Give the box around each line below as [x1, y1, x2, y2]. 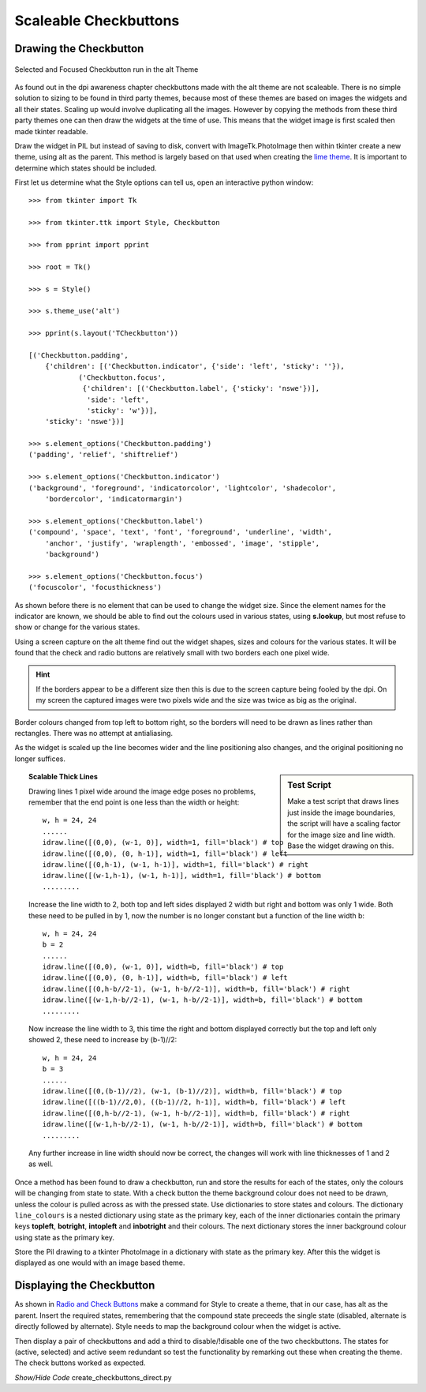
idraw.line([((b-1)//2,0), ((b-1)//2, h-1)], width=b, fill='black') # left [42, 1097, 346, 1107]
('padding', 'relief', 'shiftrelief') [28, 450, 179, 460]
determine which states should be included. [14, 163, 157, 173]
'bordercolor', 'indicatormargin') [44, 494, 183, 504]
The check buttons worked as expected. [14, 1358, 146, 1368]
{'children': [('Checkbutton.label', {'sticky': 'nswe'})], [82, 384, 320, 393]
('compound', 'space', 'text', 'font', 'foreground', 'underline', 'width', [28, 527, 333, 537]
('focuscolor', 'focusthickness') [28, 583, 162, 592]
